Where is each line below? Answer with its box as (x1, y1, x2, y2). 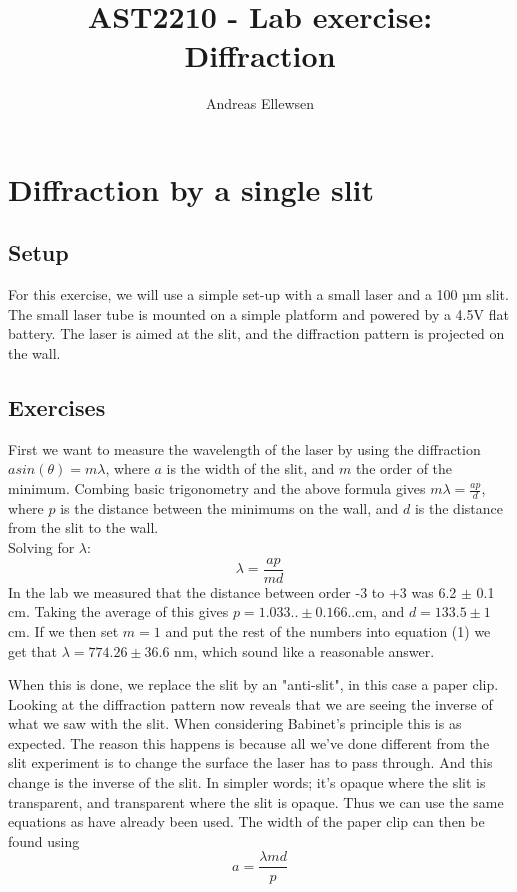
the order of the (355, 458, 453, 479)
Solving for (8, 537, 75, 558)
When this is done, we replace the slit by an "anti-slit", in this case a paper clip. (8, 674, 499, 695)
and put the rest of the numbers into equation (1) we (165, 620, 491, 641)
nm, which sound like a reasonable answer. (174, 640, 435, 661)
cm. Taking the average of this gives (8, 601, 229, 622)
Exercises (8, 392, 106, 423)
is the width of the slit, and (166, 458, 335, 479)
